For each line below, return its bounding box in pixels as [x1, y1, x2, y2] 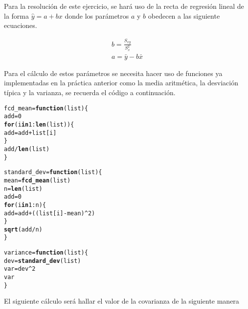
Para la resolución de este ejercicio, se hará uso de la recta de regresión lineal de [4, 1, 244, 11]
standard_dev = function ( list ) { [4, 169, 102, 176]
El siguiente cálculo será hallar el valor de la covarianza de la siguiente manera [4, 296, 239, 306]
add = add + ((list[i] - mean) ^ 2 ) [4, 209, 95, 217]
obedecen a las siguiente [148, 10, 220, 21]
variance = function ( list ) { [4, 249, 88, 257]
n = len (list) [4, 185, 43, 192]
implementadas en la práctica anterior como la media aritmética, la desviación [4, 77, 238, 88]
